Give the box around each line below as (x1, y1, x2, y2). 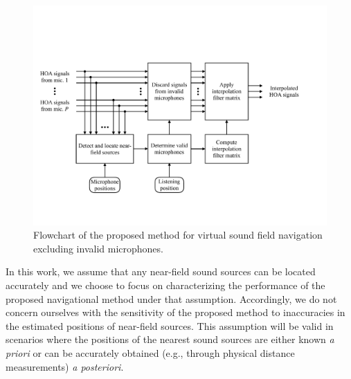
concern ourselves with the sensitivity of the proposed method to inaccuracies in (6, 305, 345, 320)
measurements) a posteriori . (6, 359, 124, 373)
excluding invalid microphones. (33, 241, 163, 255)
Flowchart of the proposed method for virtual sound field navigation (33, 228, 323, 242)
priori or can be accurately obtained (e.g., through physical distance (6, 345, 295, 360)
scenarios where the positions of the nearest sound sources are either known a (6, 332, 334, 346)
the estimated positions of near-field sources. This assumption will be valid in (6, 318, 334, 333)
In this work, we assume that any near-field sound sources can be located (6, 264, 316, 279)
